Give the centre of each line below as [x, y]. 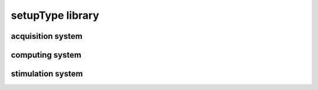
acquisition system [47, 36]
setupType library [55, 15]
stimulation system [47, 74]
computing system [46, 55]
